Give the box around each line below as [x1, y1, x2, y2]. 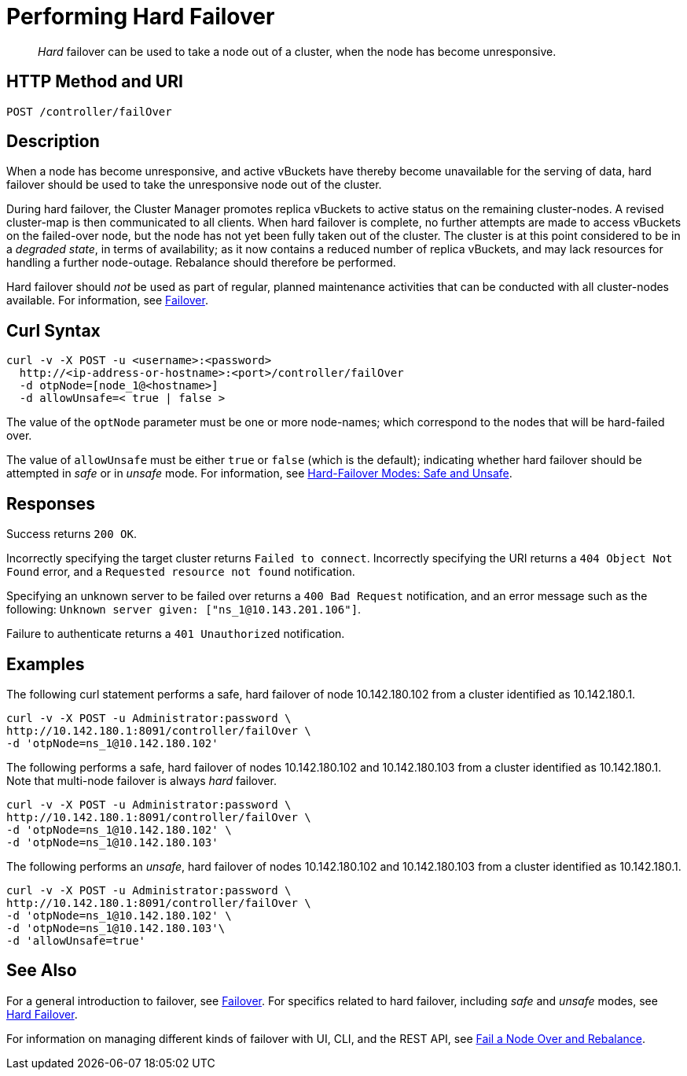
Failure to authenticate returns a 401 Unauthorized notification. [6, 627, 345, 641]
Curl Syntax [6, 320, 101, 341]
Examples [6, 654, 85, 674]
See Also [6, 960, 77, 981]
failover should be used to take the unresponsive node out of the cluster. [6, 178, 382, 192]
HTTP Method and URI [6, 72, 183, 92]
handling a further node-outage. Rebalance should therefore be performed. [6, 256, 396, 270]
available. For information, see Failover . [6, 293, 208, 308]
